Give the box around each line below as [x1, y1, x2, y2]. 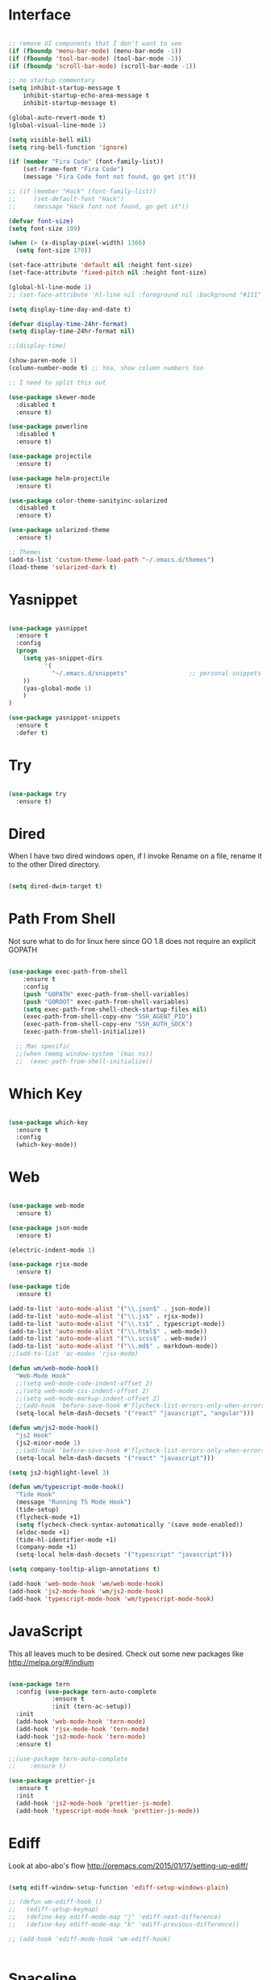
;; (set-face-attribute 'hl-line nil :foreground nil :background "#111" [8, 291, 262, 299]
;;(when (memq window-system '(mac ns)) [15, 1050, 153, 1058]
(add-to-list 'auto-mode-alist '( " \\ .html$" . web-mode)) [8, 1327, 207, 1336]
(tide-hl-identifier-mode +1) [15, 1536, 117, 1544]
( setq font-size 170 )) [15, 246, 92, 255]
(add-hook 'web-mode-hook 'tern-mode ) [15, 1718, 147, 1726]
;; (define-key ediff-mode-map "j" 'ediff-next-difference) [8, 1913, 222, 1921]
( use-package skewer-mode [8, 393, 95, 401]
